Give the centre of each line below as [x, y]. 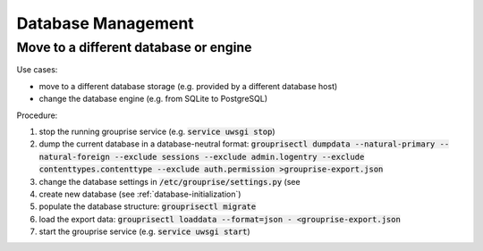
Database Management [105, 23]
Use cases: [37, 70]
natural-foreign [75, 157]
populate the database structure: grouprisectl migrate [148, 206]
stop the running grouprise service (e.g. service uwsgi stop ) [157, 131]
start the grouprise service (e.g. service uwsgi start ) [144, 231]
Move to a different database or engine [134, 47]
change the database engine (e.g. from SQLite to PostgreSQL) [153, 99]
